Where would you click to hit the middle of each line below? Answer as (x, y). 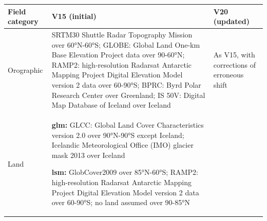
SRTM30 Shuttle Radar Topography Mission (122, 34)
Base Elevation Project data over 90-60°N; (118, 55)
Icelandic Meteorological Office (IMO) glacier (122, 145)
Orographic (25, 69)
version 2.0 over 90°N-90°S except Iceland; (118, 135)
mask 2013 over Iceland (88, 155)
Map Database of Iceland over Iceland (111, 105)
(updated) (232, 21)
